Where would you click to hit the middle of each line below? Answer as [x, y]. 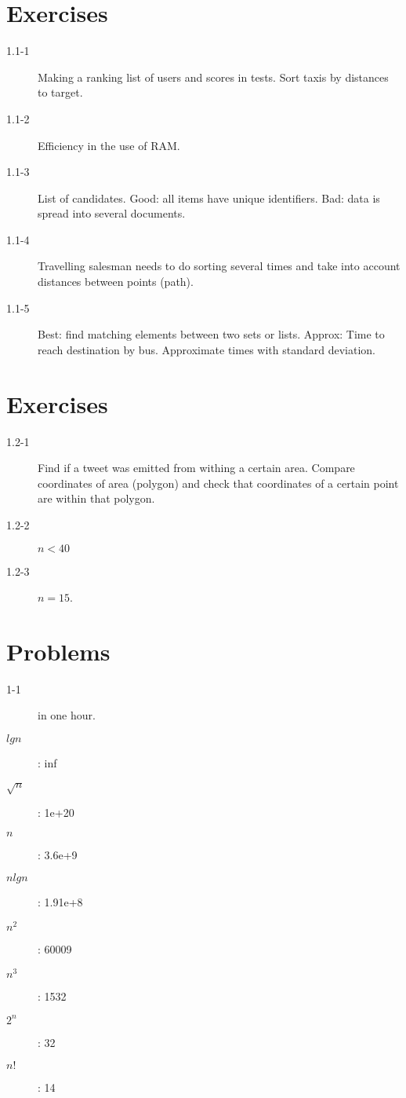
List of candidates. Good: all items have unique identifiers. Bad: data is [209, 198]
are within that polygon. [96, 498]
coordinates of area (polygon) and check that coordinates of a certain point [218, 483]
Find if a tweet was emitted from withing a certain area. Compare [196, 468]
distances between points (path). [116, 282]
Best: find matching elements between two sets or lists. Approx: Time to [211, 334]
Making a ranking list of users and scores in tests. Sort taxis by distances [213, 77]
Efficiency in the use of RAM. [109, 145]
